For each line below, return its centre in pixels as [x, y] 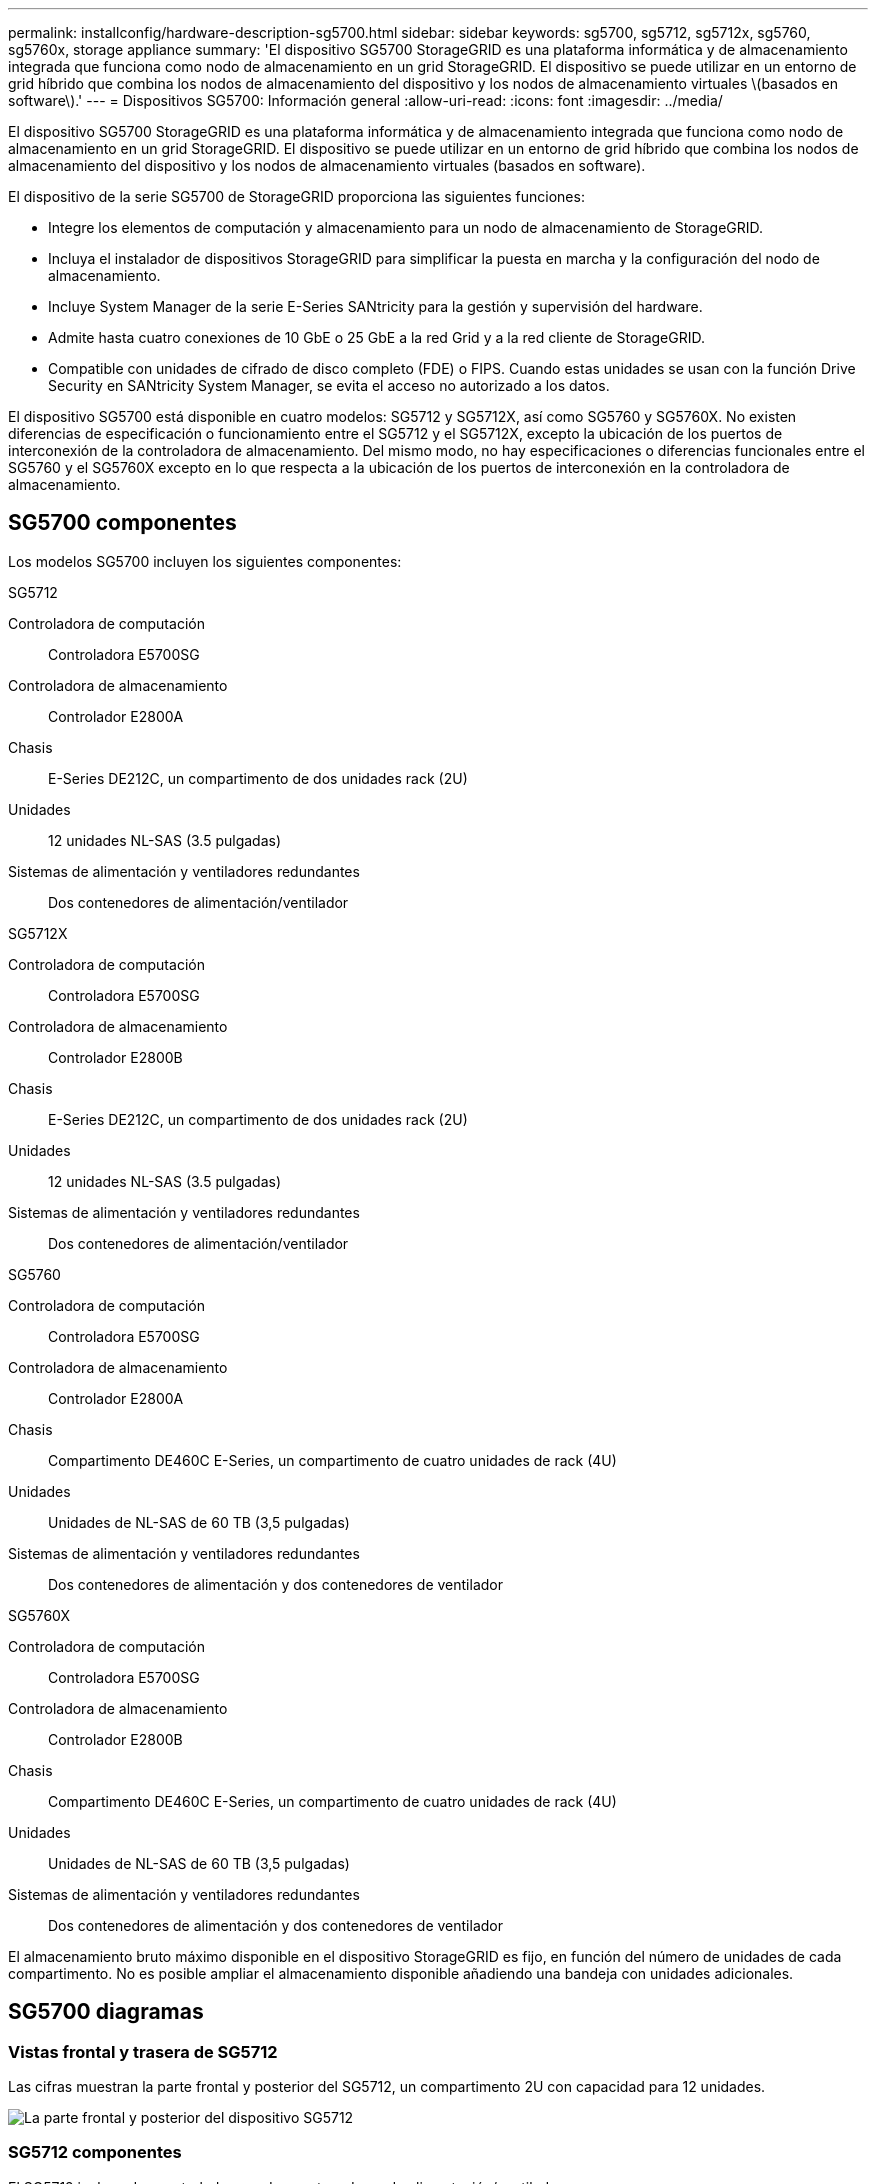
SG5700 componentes [122, 523]
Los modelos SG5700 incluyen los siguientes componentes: [205, 561]
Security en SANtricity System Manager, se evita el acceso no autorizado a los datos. [329, 385]
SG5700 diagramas [106, 2012]
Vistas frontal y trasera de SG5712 [143, 2051]
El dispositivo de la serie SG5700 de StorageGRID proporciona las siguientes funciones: [296, 196]
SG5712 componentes [95, 2152]
